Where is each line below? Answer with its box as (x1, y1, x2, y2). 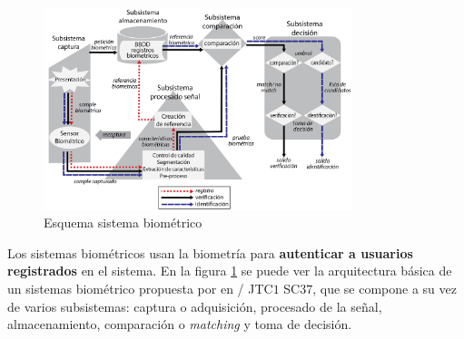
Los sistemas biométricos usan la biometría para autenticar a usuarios (7, 243, 413, 262)
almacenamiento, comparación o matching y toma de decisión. (7, 315, 352, 334)
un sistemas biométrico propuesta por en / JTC (7, 278, 273, 297)
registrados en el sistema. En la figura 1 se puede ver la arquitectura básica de (7, 261, 452, 280)
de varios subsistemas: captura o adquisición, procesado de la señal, (7, 296, 382, 315)
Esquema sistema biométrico (44, 213, 202, 232)
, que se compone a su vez (312, 278, 457, 297)
